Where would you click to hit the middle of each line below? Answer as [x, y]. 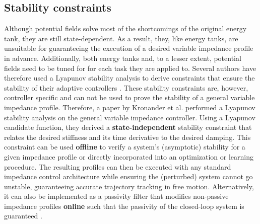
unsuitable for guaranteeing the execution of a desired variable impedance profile [129, 48]
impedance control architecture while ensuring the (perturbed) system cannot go [128, 176]
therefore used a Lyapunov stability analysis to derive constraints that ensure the [129, 78]
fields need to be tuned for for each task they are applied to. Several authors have [130, 68]
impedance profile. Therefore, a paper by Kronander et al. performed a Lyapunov [130, 107]
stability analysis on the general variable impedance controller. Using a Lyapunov [130, 117]
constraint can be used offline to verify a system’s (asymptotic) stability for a [125, 147]
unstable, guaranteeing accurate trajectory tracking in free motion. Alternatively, [129, 186]
